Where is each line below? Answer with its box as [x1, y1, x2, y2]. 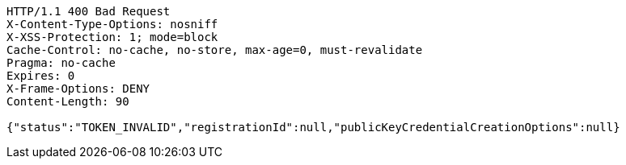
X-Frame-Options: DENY [6, 82, 150, 95]
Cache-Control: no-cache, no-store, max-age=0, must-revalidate [6, 43, 423, 56]
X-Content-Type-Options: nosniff [6, 18, 218, 31]
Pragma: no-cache [6, 56, 116, 69]
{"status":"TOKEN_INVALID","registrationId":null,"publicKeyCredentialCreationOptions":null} [6, 121, 620, 134]
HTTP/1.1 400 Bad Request [6, 5, 171, 18]
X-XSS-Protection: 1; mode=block [6, 31, 218, 43]
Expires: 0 [6, 69, 75, 82]
